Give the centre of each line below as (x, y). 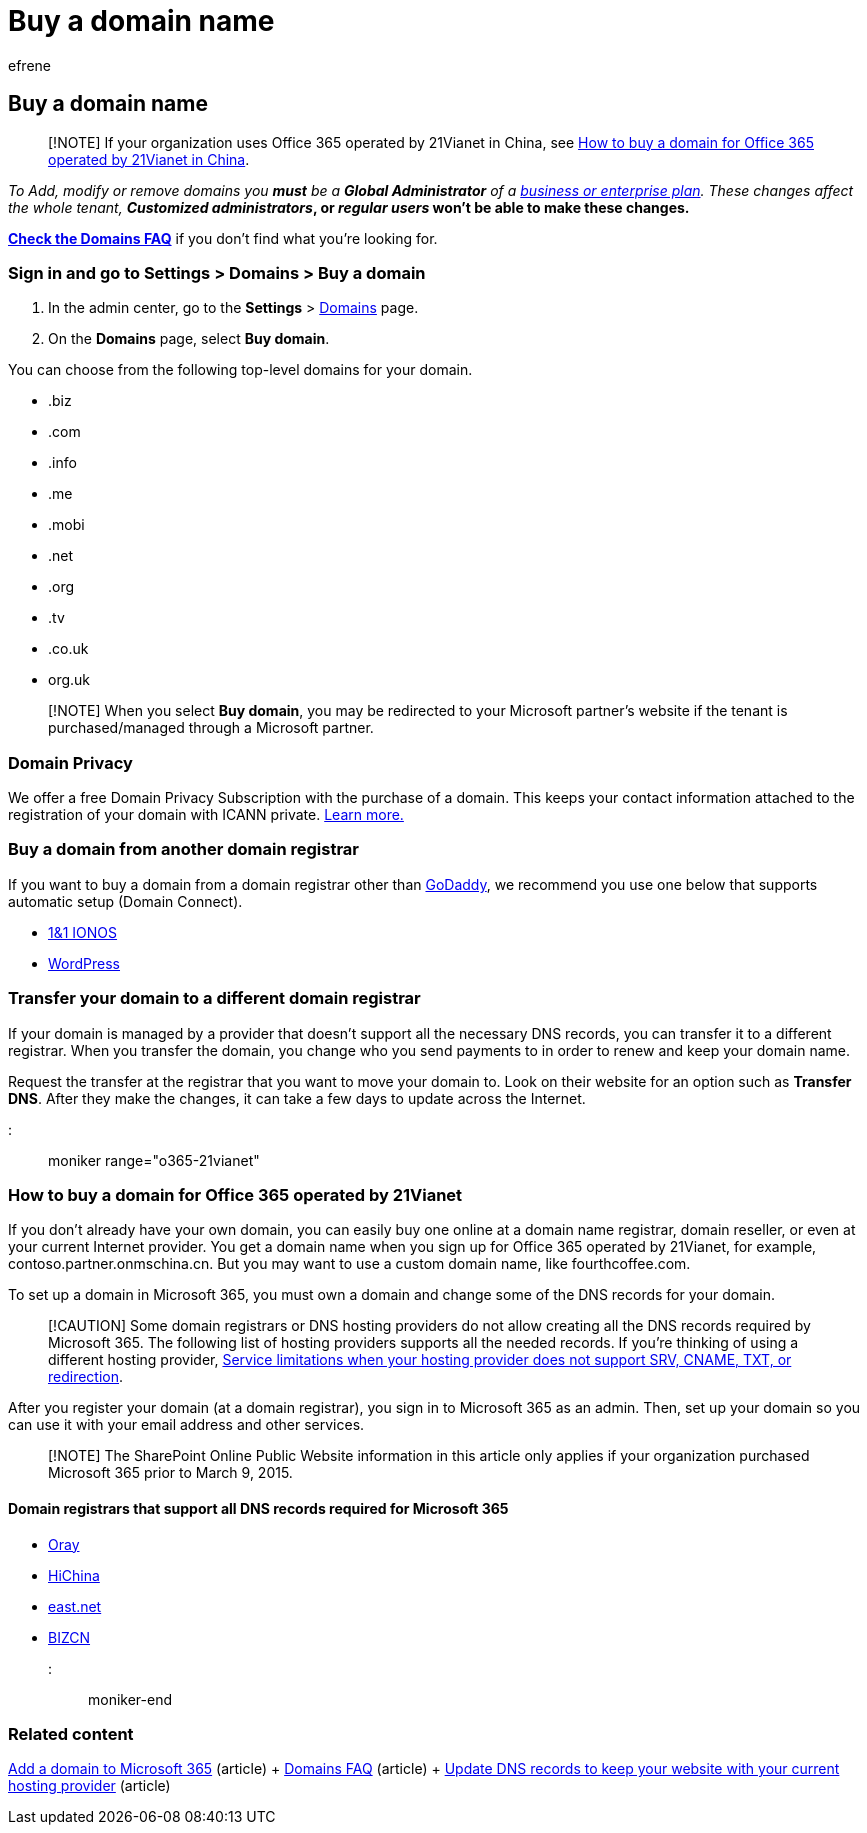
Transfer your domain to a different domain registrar (214, 998)
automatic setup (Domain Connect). (125, 901)
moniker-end (130, 1699)
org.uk (69, 680)
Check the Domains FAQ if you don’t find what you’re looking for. (223, 238)
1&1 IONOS (83, 932)
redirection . (86, 1377)
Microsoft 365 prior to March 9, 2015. (170, 1473)
